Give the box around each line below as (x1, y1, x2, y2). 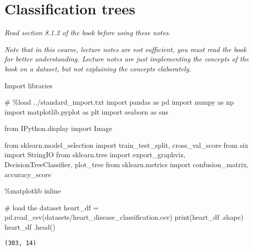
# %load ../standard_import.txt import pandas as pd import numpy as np (4, 97, 234, 107)
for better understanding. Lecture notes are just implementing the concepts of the (4, 54, 249, 64)
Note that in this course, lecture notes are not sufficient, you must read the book (4, 44, 247, 54)
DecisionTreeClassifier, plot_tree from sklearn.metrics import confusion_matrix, (4, 159, 249, 170)
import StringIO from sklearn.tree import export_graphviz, (4, 149, 186, 160)
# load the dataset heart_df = (4, 202, 99, 212)
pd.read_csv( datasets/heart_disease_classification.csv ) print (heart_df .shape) (4, 212, 244, 222)
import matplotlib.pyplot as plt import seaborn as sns (4, 106, 168, 117)
